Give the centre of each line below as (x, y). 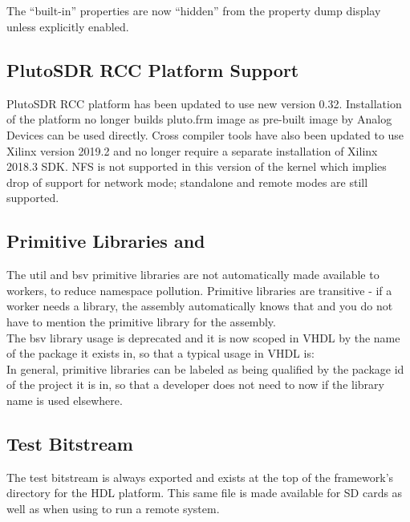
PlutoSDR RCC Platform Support (153, 69)
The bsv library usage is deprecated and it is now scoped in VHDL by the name (203, 337)
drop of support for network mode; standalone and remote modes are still (187, 182)
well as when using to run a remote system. (113, 508)
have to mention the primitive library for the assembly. (141, 321)
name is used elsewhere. (65, 400)
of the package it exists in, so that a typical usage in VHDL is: (160, 353)
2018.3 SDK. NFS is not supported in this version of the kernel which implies (197, 166)
